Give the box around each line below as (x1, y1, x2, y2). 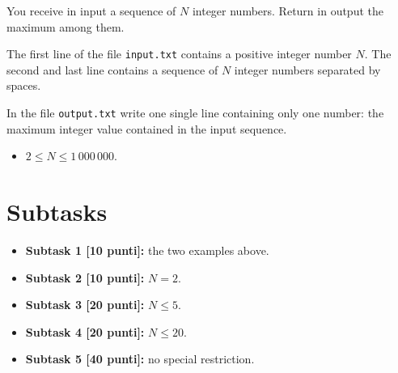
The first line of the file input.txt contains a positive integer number (6, 45, 352, 62)
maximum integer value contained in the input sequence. (6, 120, 287, 137)
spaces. (6, 77, 41, 94)
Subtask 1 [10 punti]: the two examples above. (25, 242, 269, 258)
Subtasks (6, 195, 108, 228)
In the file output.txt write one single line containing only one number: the (6, 104, 384, 121)
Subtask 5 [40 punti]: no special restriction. (25, 350, 255, 367)
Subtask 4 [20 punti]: (25, 323, 145, 340)
